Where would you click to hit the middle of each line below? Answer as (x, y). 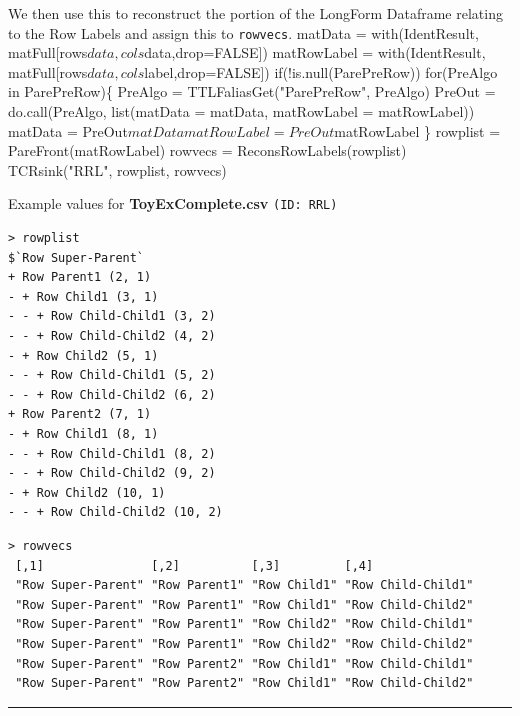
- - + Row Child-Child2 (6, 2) (112, 394)
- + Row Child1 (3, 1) (83, 296)
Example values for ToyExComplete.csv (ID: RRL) (173, 203)
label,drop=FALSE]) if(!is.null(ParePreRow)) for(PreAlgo (321, 71)
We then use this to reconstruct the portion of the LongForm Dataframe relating (255, 13)
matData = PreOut (68, 130)
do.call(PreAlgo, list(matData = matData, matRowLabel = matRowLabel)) (241, 111)
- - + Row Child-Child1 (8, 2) (112, 453)
